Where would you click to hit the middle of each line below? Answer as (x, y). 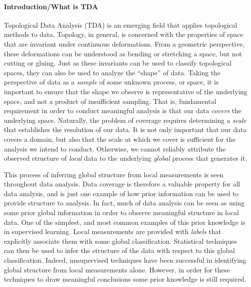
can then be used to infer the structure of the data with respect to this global (119, 250)
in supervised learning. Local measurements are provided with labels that (113, 231)
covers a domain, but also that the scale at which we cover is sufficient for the (120, 139)
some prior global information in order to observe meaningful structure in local (122, 212)
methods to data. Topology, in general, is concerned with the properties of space (124, 34)
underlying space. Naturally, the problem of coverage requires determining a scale (125, 120)
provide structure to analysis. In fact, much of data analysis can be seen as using (124, 203)
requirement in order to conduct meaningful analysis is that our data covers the (123, 110)
